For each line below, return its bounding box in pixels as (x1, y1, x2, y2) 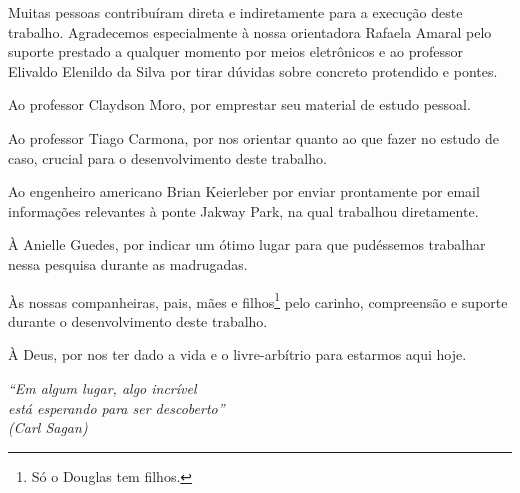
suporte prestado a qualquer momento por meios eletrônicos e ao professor (8, 41, 463, 62)
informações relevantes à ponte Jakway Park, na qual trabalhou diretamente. (8, 200, 479, 221)
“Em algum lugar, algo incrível (8, 377, 197, 398)
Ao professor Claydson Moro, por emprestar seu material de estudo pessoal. (8, 94, 471, 115)
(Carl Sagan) (8, 417, 88, 438)
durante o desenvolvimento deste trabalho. (8, 310, 268, 331)
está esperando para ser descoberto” (8, 397, 225, 418)
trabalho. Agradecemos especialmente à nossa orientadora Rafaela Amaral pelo (8, 21, 492, 42)
